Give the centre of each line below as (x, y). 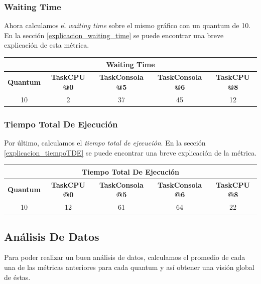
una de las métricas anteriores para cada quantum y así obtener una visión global (129, 267)
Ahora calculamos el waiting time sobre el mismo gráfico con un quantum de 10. (127, 25)
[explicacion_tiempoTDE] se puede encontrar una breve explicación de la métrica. (130, 152)
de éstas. (17, 277)
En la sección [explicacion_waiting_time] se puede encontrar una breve (114, 35)
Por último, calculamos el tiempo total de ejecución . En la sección (105, 143)
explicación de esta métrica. (47, 45)
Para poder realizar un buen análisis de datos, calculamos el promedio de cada (125, 257)
